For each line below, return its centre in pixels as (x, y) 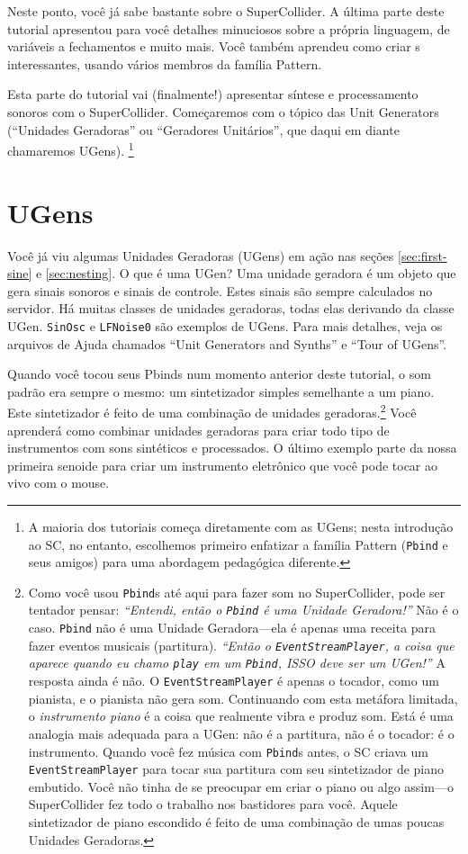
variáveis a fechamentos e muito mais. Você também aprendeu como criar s (214, 46)
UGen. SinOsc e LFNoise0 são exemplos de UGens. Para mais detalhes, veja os (225, 325)
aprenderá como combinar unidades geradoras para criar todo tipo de (198, 430)
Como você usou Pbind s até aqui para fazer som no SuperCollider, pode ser (237, 592)
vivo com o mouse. (58, 483)
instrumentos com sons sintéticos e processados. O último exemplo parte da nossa (232, 448)
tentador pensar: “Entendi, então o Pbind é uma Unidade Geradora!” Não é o (243, 610)
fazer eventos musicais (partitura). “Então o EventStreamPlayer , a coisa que (241, 645)
